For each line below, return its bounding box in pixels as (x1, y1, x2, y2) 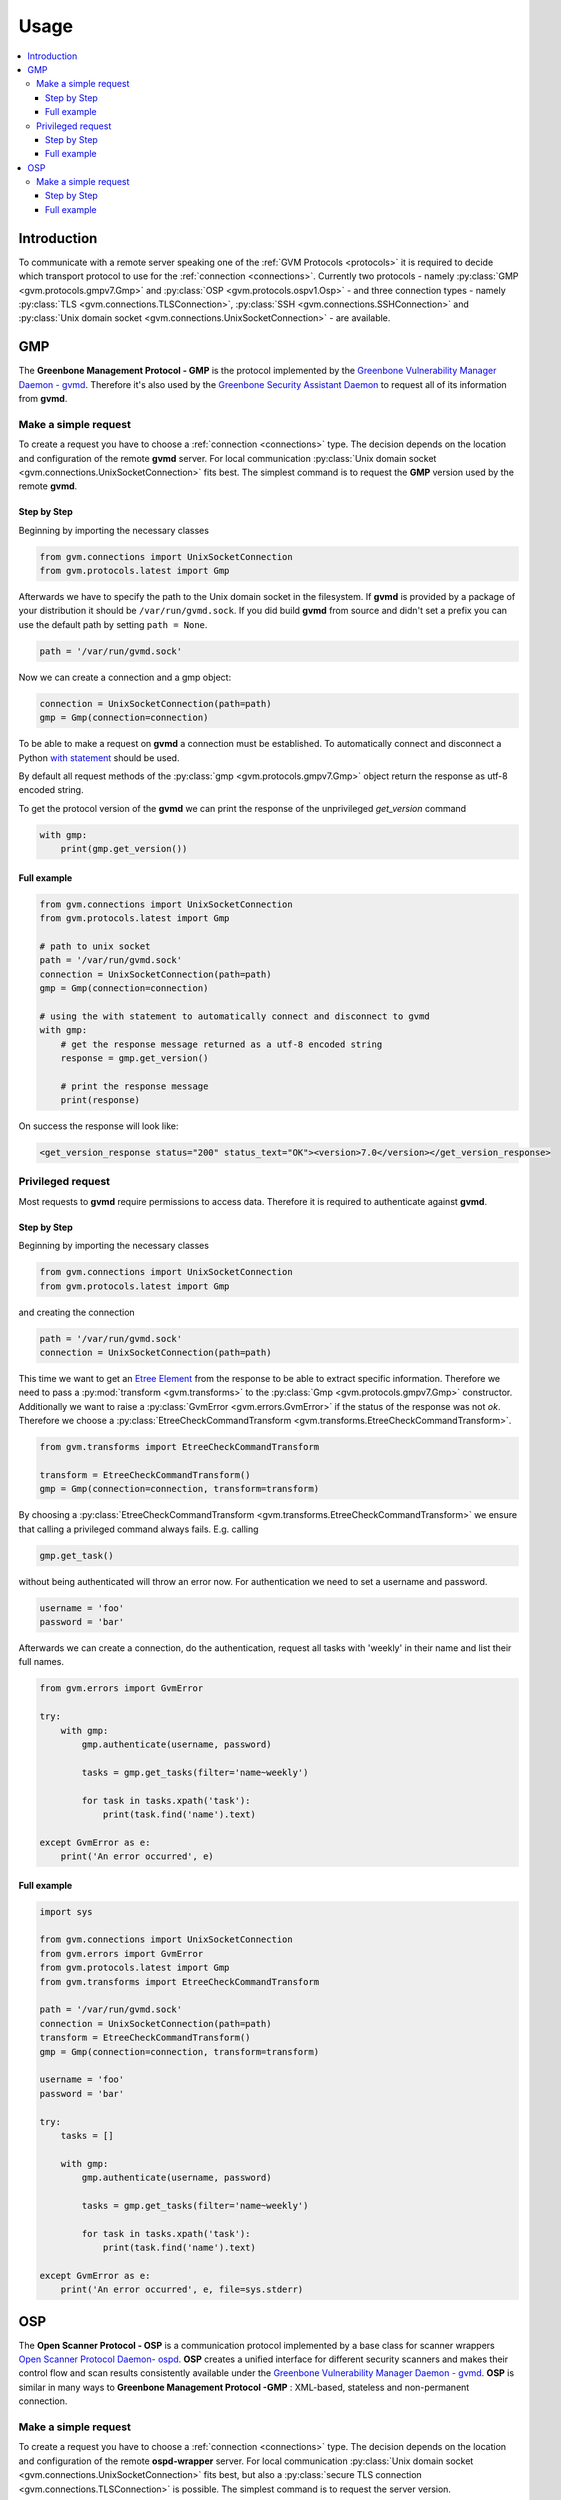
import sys (39, 1906, 93, 1917)
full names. (18, 1656, 65, 1668)
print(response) (60, 1095, 140, 1106)
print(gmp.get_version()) (60, 843, 188, 855)
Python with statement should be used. (18, 751, 180, 764)
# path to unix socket (39, 940, 151, 952)
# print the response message (60, 1080, 209, 1092)
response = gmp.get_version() (60, 1052, 209, 1064)
